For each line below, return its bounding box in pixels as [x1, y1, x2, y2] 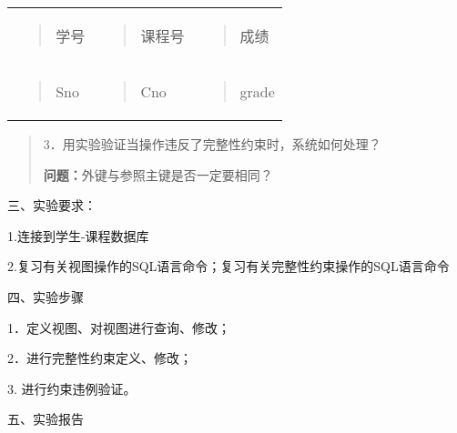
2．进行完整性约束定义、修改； [7, 348, 192, 368]
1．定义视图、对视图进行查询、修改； [7, 317, 230, 337]
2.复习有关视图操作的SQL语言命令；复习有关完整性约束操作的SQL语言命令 [7, 257, 450, 276]
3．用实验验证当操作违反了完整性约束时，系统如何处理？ [43, 135, 381, 153]
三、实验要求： [7, 196, 96, 215]
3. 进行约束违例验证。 [7, 378, 137, 398]
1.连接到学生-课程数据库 [7, 226, 149, 245]
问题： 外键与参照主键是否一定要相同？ [43, 165, 273, 184]
